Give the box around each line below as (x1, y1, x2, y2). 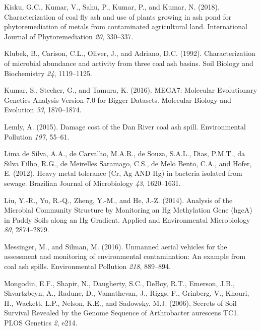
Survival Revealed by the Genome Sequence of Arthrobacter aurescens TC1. (4, 307, 239, 318)
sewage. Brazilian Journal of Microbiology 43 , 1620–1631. (4, 177, 181, 188)
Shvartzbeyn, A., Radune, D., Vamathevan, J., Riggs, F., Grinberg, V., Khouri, (4, 288, 249, 298)
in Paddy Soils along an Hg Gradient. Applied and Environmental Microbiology (4, 214, 250, 225)
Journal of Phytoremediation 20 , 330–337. (4, 31, 134, 41)
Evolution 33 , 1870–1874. (4, 104, 82, 115)
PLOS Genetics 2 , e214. (4, 317, 78, 328)
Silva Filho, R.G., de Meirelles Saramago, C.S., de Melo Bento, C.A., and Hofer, (4, 158, 252, 168)
